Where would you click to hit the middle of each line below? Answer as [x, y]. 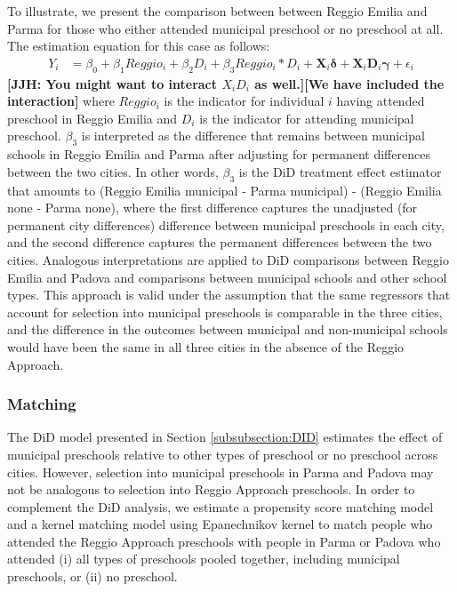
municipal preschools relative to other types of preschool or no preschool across [223, 454]
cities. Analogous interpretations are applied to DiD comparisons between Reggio [228, 259]
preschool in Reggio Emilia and [92, 118]
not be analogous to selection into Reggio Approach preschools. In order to [211, 489]
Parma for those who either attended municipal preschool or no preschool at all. [225, 28]
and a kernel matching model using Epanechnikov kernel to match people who [220, 524]
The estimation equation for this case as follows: [139, 46]
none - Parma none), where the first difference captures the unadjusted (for [212, 208]
